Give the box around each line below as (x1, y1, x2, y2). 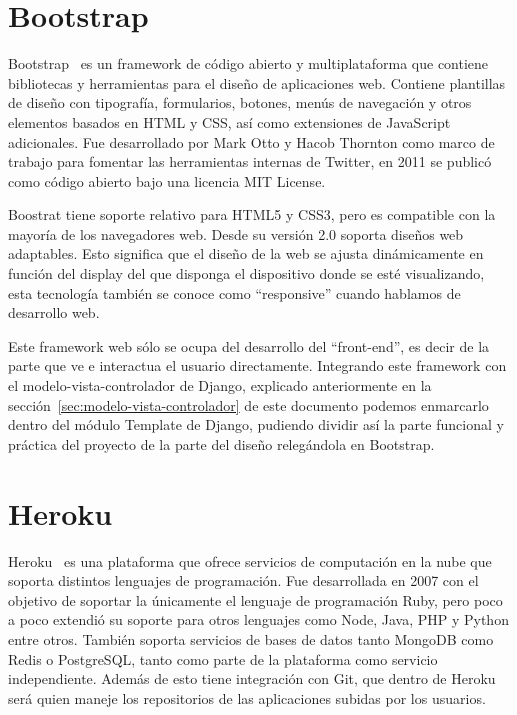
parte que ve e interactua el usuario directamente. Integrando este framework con (8, 355, 507, 376)
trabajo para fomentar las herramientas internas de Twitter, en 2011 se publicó (8, 151, 492, 172)
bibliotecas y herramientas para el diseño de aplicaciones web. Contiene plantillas (8, 72, 506, 93)
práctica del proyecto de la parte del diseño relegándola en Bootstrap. (8, 433, 435, 454)
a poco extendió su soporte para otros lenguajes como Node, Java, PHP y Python (8, 609, 509, 630)
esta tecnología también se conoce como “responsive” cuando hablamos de (8, 282, 461, 303)
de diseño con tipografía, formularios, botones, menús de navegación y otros (8, 92, 472, 113)
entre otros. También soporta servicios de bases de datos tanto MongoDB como (8, 628, 494, 649)
